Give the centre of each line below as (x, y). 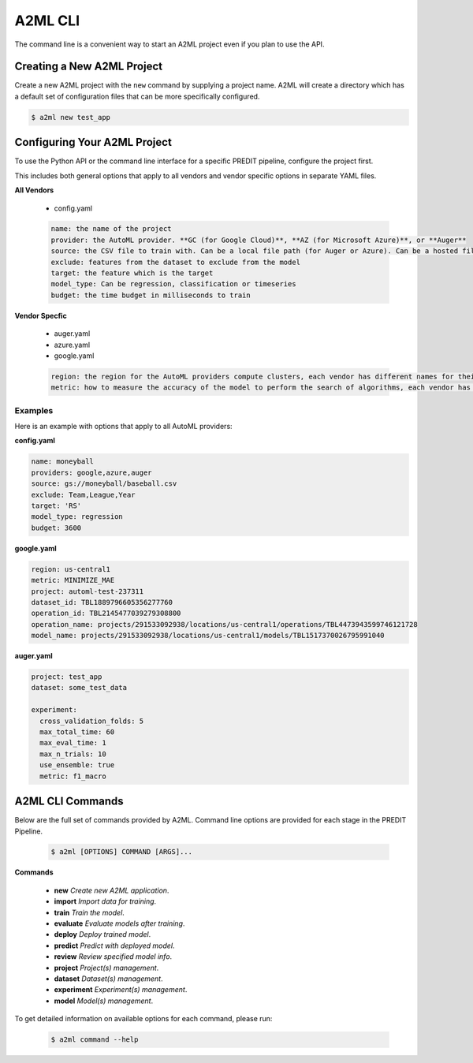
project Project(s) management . (106, 968)
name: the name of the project (112, 229)
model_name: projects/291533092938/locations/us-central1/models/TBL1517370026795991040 (208, 636)
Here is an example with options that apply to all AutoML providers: (123, 427)
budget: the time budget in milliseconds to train (151, 295)
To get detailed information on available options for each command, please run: (143, 1019)
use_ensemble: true (77, 765)
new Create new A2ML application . (112, 890)
